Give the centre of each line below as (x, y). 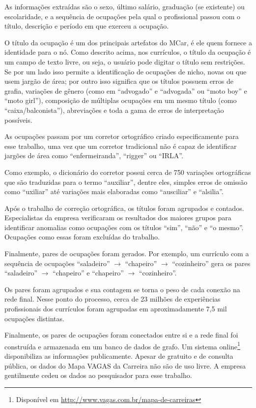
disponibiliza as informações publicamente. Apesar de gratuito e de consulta (119, 356)
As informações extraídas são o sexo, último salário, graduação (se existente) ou (125, 6)
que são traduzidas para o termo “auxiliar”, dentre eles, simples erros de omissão (126, 182)
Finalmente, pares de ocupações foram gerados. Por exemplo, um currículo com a (127, 254)
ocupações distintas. (34, 318)
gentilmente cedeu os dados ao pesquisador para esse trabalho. (98, 375)
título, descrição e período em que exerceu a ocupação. (87, 26)
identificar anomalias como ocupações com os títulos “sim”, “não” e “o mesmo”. (124, 227)
